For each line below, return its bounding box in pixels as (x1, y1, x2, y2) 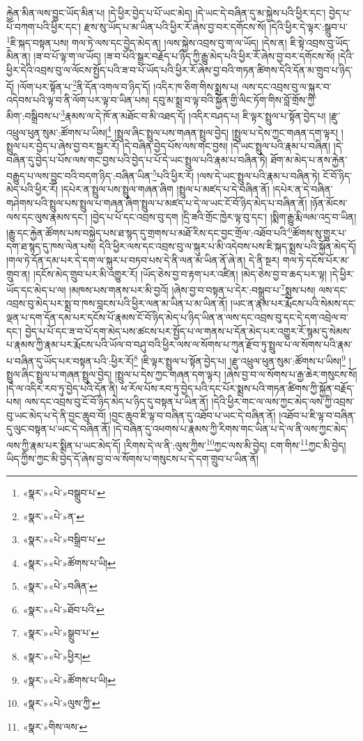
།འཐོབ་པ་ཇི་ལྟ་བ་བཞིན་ (279, 407, 356, 422)
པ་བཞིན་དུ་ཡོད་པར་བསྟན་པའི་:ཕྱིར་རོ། (6, 353, 134, 368)
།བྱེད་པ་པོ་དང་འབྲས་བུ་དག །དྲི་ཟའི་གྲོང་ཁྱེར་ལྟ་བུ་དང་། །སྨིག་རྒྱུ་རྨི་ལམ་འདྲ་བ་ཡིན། (91, 209, 357, 224)
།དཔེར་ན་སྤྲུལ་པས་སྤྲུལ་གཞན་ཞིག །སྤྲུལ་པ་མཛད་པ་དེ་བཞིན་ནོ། (61, 182, 270, 196)
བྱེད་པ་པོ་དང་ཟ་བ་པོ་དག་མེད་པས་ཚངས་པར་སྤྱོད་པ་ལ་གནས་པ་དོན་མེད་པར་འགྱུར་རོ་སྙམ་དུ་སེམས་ (24, 323, 352, 338)
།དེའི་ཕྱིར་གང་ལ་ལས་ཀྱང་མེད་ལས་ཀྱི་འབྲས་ (211, 394, 355, 409)
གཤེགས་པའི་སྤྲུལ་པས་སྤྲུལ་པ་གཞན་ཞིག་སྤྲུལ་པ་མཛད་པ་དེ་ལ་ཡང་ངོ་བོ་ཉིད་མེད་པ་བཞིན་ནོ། (6, 196, 307, 210)
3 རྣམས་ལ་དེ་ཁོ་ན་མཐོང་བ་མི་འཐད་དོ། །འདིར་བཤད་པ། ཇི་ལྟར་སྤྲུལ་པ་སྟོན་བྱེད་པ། (61, 107, 326, 123)
